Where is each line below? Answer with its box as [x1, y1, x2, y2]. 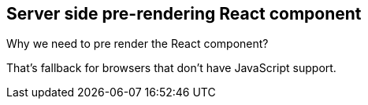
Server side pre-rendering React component [6, 4, 362, 24]
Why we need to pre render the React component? [6, 37, 269, 51]
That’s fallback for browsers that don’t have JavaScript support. [6, 61, 336, 75]
